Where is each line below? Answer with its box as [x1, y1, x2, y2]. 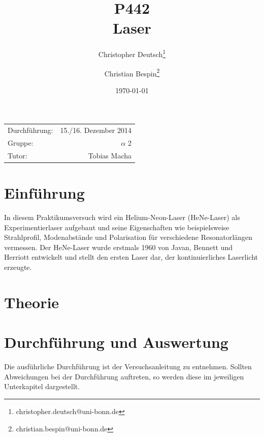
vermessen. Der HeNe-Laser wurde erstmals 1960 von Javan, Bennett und [4, 241, 233, 252]
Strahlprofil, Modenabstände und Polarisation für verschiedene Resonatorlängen [4, 232, 253, 242]
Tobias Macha [88, 150, 131, 160]
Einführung [4, 182, 85, 203]
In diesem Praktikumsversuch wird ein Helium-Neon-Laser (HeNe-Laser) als [4, 212, 240, 223]
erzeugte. [4, 262, 32, 272]
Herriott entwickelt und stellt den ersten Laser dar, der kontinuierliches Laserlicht [4, 252, 258, 262]
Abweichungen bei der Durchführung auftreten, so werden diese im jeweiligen [4, 371, 244, 381]
